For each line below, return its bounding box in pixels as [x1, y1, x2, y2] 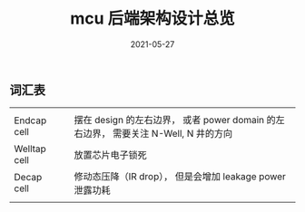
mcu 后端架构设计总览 [69, 8, 236, 29]
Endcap [14, 114, 47, 127]
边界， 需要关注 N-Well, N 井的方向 [83, 128, 233, 140]
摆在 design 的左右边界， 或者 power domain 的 [74, 114, 277, 127]
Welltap [14, 142, 47, 155]
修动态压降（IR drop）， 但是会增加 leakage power [74, 170, 286, 183]
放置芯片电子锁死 [74, 149, 147, 161]
